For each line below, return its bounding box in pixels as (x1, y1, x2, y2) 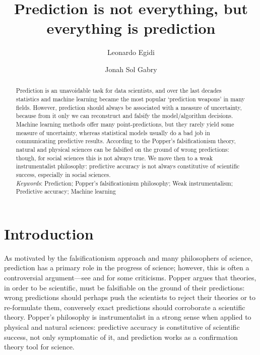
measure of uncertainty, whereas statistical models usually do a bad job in (16, 128, 210, 137)
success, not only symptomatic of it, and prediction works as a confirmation (4, 331, 238, 342)
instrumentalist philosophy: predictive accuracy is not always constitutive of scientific (16, 162, 240, 170)
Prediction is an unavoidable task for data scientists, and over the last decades (16, 86, 222, 95)
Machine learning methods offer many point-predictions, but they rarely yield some (16, 120, 234, 128)
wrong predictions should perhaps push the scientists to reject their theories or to (4, 292, 256, 303)
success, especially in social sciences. (16, 170, 111, 179)
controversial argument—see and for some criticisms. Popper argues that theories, (4, 272, 256, 282)
